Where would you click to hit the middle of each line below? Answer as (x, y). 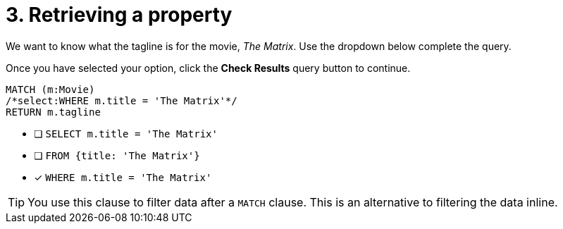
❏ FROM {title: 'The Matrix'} (117, 155)
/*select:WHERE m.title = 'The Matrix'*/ (122, 100)
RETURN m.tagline (53, 112)
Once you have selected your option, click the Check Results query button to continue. (208, 68)
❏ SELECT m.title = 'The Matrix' (126, 133)
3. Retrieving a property (119, 15)
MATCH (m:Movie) (50, 89)
